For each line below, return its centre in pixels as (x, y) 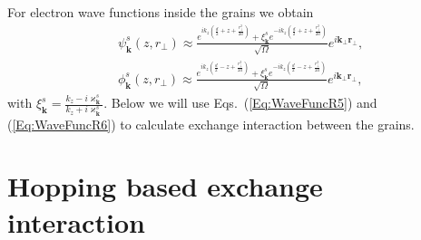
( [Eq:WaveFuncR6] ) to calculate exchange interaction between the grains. (211, 124)
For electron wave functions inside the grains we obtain (161, 12)
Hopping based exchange (165, 186)
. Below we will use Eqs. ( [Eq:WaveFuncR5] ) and (240, 103)
